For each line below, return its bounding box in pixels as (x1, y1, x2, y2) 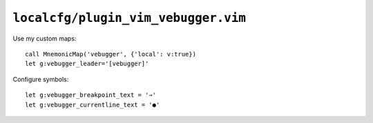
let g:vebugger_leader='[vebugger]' (25, 60, 149, 68)
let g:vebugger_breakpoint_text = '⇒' (25, 91, 157, 99)
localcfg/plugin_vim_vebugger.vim (12, 10, 247, 25)
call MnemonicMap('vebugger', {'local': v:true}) (25, 50, 197, 58)
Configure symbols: (12, 75, 69, 83)
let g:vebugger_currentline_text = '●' (25, 100, 160, 109)
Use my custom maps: (12, 34, 77, 43)
